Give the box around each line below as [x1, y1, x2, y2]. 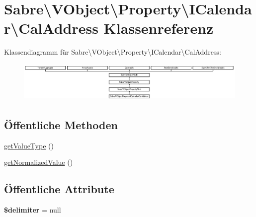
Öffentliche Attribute [4, 181, 114, 197]
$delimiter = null [4, 205, 61, 215]
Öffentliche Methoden [4, 117, 118, 132]
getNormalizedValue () [4, 157, 73, 167]
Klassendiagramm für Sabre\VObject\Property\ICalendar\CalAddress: [4, 47, 221, 57]
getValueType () [4, 140, 54, 150]
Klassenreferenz [103, 18, 214, 38]
